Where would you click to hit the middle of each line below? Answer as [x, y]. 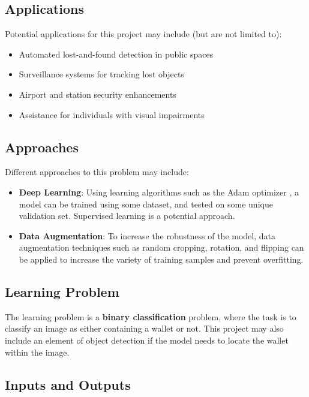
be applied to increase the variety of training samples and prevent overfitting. [161, 259]
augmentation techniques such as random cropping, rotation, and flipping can [161, 247]
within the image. [37, 352]
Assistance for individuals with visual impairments [112, 114]
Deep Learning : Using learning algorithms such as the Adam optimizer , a [159, 192]
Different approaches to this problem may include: [97, 172]
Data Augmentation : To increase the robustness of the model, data [147, 235]
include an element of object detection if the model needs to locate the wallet [147, 340]
